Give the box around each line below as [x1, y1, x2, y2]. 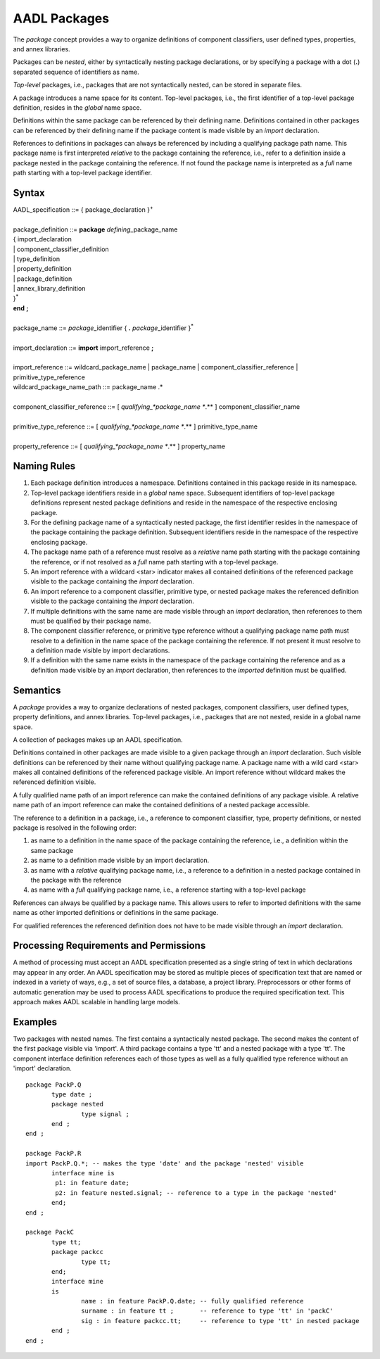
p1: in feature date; [55, 1179, 130, 1187]
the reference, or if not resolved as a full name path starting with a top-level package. [30, 557, 279, 566]
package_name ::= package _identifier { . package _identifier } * [13, 322, 194, 332]
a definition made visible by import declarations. [30, 646, 170, 655]
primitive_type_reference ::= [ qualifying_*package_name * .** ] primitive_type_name [13, 422, 258, 431]
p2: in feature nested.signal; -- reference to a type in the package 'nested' [55, 1189, 338, 1196]
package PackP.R [25, 1149, 82, 1158]
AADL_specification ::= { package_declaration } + [13, 204, 154, 214]
